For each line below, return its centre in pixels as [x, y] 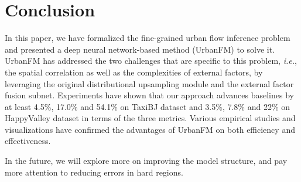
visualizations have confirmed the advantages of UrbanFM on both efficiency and [150, 129]
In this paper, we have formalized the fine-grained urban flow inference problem [148, 38]
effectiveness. [28, 141]
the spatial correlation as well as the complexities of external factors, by [134, 72]
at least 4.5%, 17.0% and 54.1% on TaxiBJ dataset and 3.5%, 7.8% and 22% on [148, 106]
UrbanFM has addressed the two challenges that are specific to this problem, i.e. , [151, 61]
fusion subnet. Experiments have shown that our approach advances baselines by [149, 95]
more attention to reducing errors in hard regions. [94, 172]
